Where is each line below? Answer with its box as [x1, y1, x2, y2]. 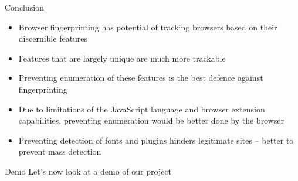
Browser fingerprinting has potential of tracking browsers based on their [18, 21, 277, 33]
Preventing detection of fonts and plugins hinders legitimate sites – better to [18, 134, 294, 146]
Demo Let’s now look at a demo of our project [5, 165, 172, 177]
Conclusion [5, 1, 44, 13]
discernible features [18, 32, 88, 45]
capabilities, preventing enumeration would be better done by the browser [18, 114, 285, 127]
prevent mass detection [18, 145, 101, 158]
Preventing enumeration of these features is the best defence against [18, 71, 263, 84]
